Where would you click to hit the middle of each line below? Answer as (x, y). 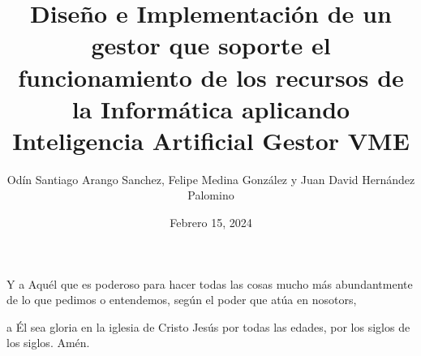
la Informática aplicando (211, 108)
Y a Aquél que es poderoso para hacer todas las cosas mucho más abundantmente (210, 283)
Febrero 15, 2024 (211, 223)
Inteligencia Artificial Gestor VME (211, 140)
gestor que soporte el (211, 45)
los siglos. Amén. (48, 343)
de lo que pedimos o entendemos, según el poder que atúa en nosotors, (182, 300)
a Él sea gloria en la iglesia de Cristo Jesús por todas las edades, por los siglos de (208, 326)
